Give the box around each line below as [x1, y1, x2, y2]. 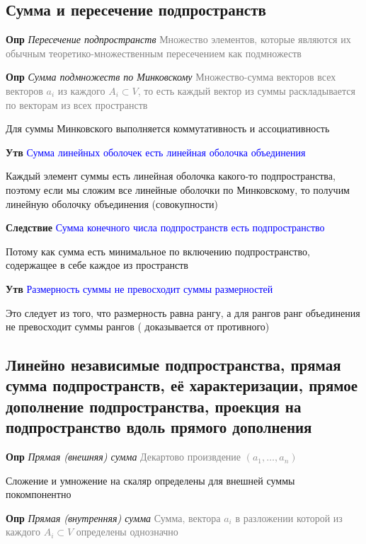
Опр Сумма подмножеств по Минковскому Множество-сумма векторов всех [6, 69, 336, 84]
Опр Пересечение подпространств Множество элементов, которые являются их [6, 32, 351, 47]
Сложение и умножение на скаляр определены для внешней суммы [6, 473, 295, 487]
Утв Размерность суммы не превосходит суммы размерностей [6, 281, 273, 296]
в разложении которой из [235, 510, 343, 525]
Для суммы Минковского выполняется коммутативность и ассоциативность [6, 121, 330, 136]
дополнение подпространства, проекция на [6, 395, 302, 417]
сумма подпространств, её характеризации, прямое [6, 374, 358, 396]
